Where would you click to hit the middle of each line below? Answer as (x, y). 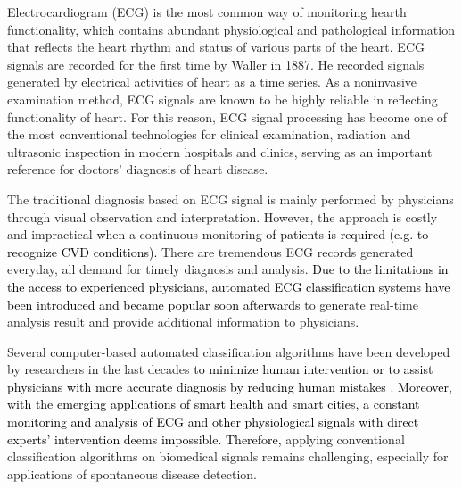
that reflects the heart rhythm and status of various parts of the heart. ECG (216, 47)
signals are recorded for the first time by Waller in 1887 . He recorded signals (216, 64)
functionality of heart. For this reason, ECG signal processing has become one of (227, 116)
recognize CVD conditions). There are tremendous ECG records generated (210, 251)
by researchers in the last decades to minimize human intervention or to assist (220, 369)
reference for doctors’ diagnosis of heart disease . (138, 169)
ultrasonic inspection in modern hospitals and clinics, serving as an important (220, 151)
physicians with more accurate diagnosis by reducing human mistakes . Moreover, (230, 386)
